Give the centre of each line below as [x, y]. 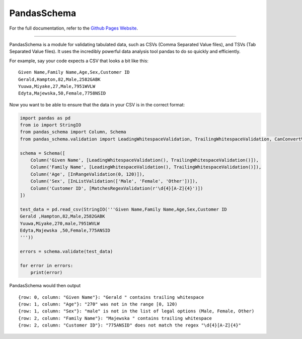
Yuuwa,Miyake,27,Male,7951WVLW [57, 86]
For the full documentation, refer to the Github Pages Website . [74, 28]
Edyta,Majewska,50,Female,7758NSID [62, 93]
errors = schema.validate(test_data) [66, 252]
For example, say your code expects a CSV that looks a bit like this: [79, 61]
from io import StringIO [51, 125]
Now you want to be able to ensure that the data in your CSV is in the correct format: [97, 104]
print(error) [47, 273]
